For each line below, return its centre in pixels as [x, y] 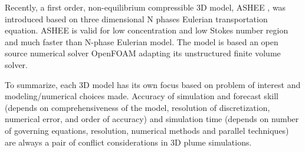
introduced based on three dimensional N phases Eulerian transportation [136, 18]
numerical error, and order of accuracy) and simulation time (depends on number [152, 119]
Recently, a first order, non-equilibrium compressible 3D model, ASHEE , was [145, 7]
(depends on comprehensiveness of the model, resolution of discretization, [137, 107]
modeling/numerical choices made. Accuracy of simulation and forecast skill [142, 96]
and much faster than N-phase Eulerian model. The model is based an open [142, 41]
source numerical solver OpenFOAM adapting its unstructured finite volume [143, 53]
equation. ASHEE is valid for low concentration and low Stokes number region [147, 30]
